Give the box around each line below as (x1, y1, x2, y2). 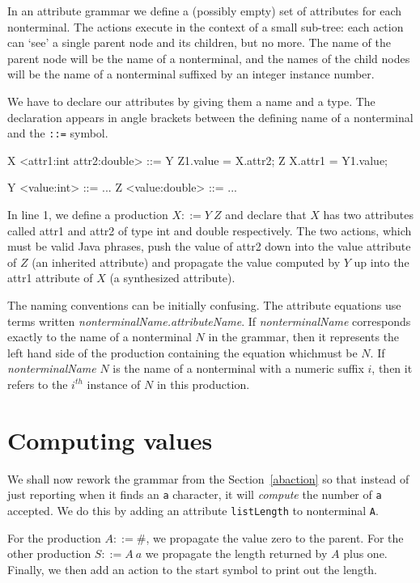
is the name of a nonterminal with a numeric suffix (112, 360, 364, 377)
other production (7, 545, 91, 562)
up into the (354, 253, 409, 270)
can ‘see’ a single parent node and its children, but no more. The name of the (7, 34, 391, 51)
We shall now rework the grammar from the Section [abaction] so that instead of (7, 470, 409, 487)
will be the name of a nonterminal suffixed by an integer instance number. (7, 65, 375, 82)
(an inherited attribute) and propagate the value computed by (32, 253, 341, 270)
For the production (7, 529, 101, 546)
